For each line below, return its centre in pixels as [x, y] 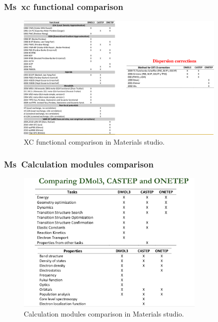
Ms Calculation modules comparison [79, 164]
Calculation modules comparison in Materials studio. [104, 313]
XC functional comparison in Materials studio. [94, 142]
